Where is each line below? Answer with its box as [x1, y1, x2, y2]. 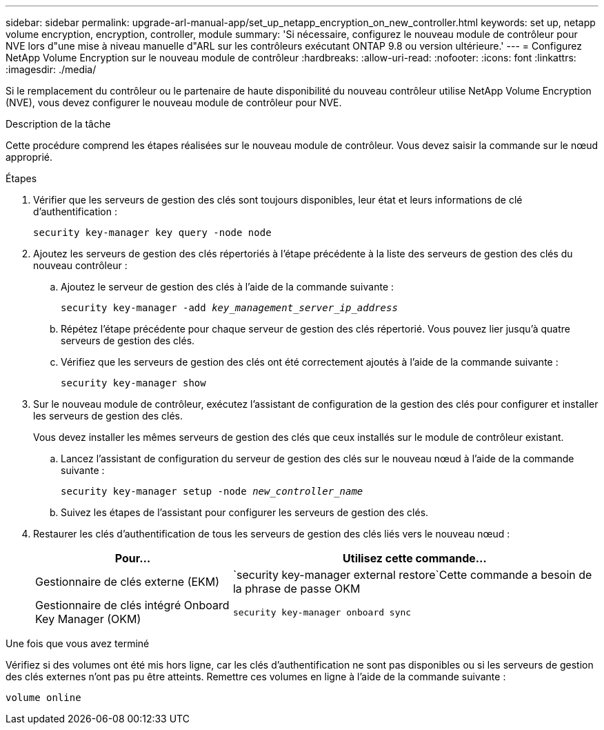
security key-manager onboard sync [232, 606, 412, 618]
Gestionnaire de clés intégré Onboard [35, 598, 230, 612]
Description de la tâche [6, 118, 111, 130]
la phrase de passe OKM [232, 582, 361, 595]
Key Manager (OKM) [35, 612, 141, 626]
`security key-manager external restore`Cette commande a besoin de [232, 568, 592, 582]
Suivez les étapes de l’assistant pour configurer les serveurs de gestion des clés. [61, 506, 429, 518]
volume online [6, 692, 81, 703]
